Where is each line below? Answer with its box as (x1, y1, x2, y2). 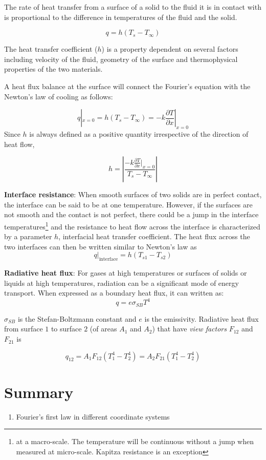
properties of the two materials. (4, 64, 103, 74)
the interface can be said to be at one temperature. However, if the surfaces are (4, 199, 253, 210)
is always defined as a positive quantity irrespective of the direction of (29, 128, 249, 139)
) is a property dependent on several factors (101, 44, 238, 54)
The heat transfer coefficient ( (4, 44, 98, 54)
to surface (51, 323, 82, 334)
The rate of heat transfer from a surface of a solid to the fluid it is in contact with (4, 2, 261, 12)
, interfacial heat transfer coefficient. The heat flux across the (58, 231, 250, 242)
